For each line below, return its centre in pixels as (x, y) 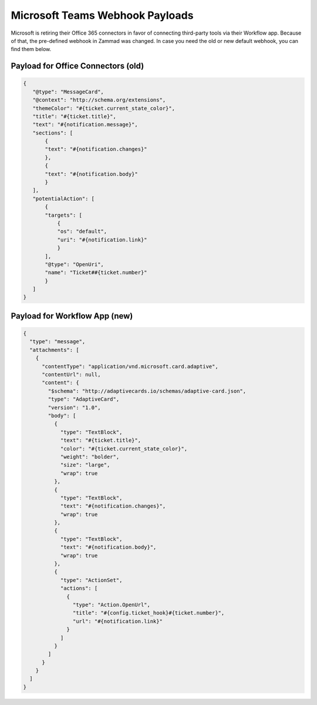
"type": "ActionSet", (91, 580)
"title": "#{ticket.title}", (75, 116)
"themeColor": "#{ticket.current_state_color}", (104, 108)
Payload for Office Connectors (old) (77, 66)
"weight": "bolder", (90, 456)
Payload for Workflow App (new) (72, 316)
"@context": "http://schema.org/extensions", (99, 100)
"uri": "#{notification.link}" (102, 240)
